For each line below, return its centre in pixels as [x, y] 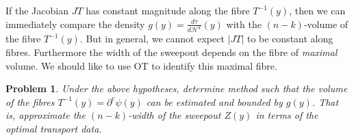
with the [244, 24]
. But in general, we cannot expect [152, 39]
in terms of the [287, 115]
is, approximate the [46, 115]
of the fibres [30, 101]
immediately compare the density [75, 24]
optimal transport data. [54, 129]
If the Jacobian [37, 10]
